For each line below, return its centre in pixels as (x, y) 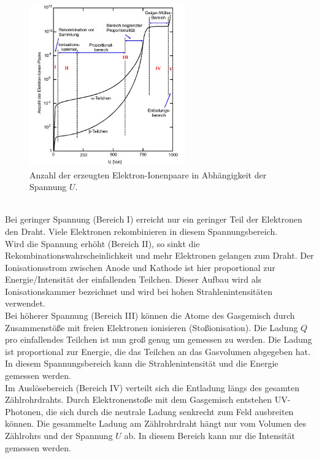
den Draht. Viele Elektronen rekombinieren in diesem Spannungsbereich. (141, 231)
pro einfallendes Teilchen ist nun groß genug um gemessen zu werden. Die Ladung (159, 339)
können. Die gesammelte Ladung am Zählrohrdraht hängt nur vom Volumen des (156, 423)
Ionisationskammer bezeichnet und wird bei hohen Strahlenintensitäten (139, 291)
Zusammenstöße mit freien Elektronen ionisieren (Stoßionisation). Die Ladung (152, 327)
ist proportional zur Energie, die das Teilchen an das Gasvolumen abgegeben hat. (158, 351)
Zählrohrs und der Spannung (59, 435)
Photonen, (24, 411)
